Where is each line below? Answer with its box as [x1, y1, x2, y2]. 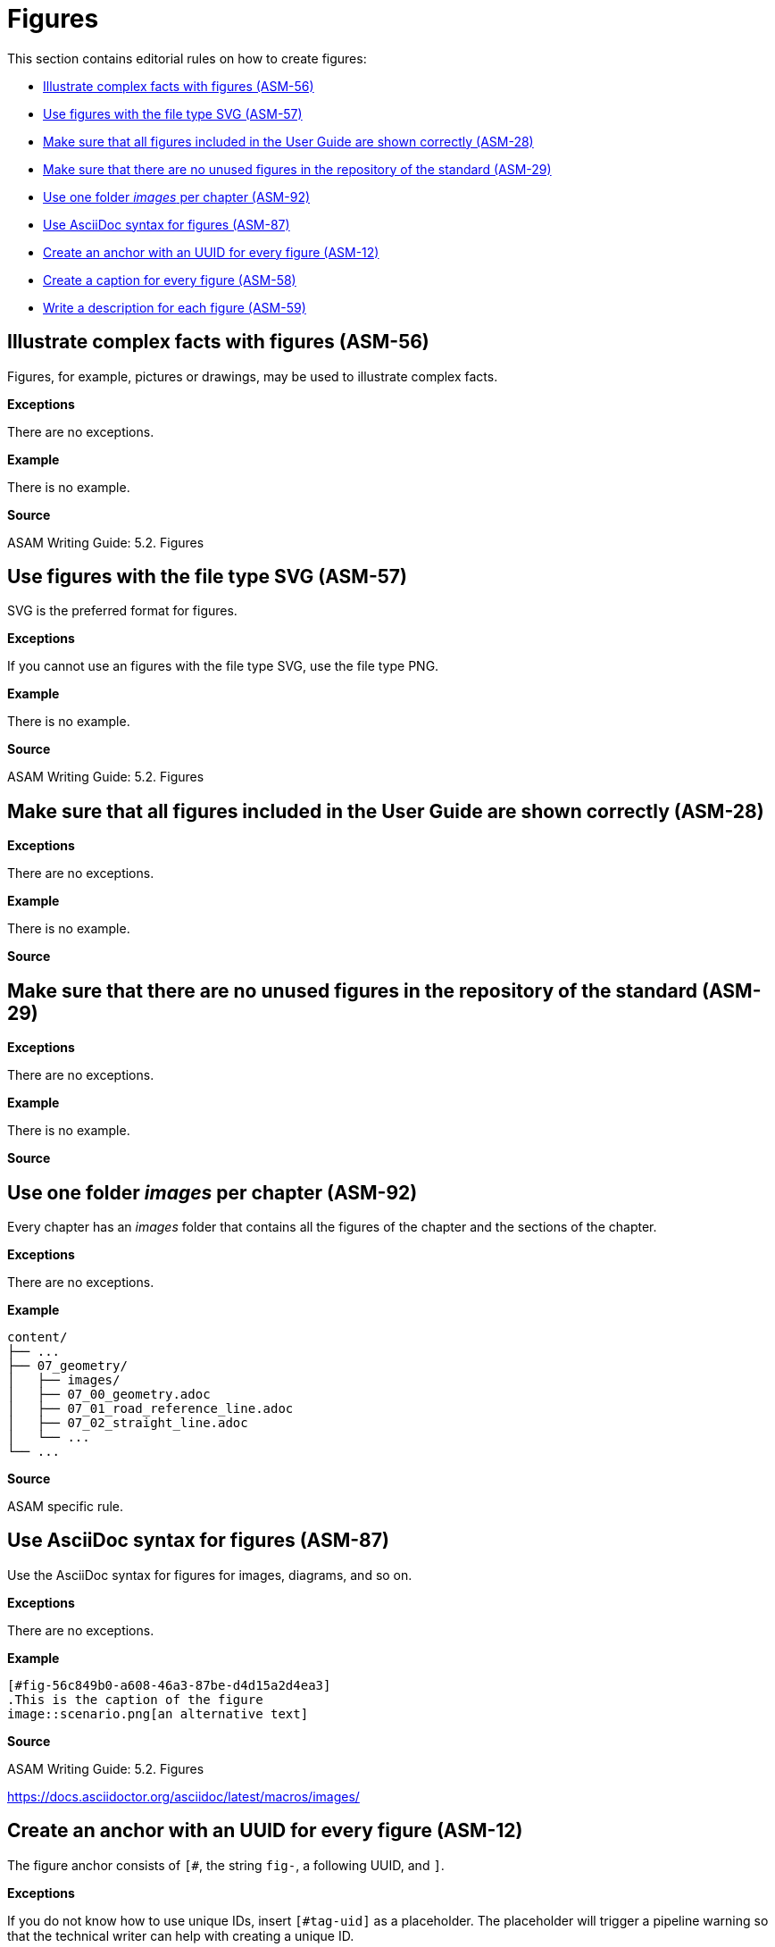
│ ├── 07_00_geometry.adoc [7, 1386, 211, 1401]
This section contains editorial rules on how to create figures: [7, 50, 367, 66]
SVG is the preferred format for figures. [7, 603, 237, 619]
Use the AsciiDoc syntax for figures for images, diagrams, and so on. [7, 1567, 412, 1583]
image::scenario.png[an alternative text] [7, 1706, 309, 1721]
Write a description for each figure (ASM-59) [43, 299, 306, 315]
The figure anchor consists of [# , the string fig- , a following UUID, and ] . [7, 1857, 445, 1873]
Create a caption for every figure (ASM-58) [43, 272, 296, 288]
